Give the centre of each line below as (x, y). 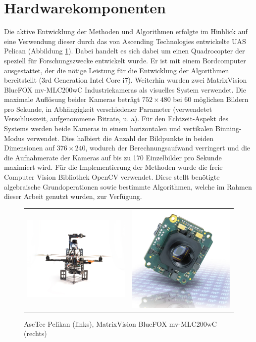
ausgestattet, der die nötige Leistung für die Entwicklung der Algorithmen (117, 70)
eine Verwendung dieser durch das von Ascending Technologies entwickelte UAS (125, 41)
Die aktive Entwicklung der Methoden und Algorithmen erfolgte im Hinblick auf (126, 31)
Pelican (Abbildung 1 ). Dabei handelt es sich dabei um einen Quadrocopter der (125, 51)
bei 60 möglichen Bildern (211, 99)
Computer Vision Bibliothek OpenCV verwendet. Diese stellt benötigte (112, 177)
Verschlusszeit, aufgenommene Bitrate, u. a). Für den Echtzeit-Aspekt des (116, 119)
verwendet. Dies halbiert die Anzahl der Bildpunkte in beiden (120, 138)
